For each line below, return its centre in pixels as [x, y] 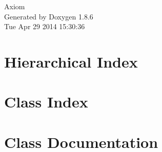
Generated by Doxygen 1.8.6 [49, 16]
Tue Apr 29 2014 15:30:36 [45, 26]
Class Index [46, 102]
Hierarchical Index [71, 61]
